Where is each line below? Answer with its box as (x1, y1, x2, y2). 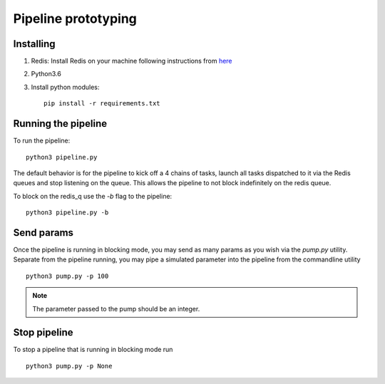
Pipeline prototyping (13, 11, 137, 26)
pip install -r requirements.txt (43, 100, 160, 108)
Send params (13, 227, 74, 239)
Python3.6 (31, 70, 62, 78)
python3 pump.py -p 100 (26, 271, 109, 280)
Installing (13, 38, 56, 50)
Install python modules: (31, 83, 100, 91)
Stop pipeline (13, 326, 73, 338)
